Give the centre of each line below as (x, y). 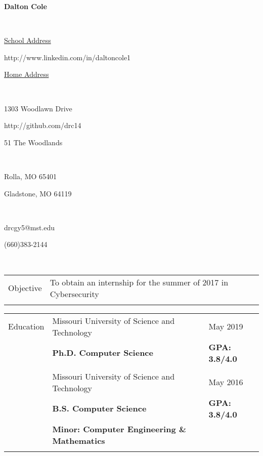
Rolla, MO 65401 (31, 176)
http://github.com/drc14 (43, 125)
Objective (25, 288)
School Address (28, 40)
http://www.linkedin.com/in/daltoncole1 (68, 57)
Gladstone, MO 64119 (38, 193)
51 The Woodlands (33, 142)
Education (26, 326)
